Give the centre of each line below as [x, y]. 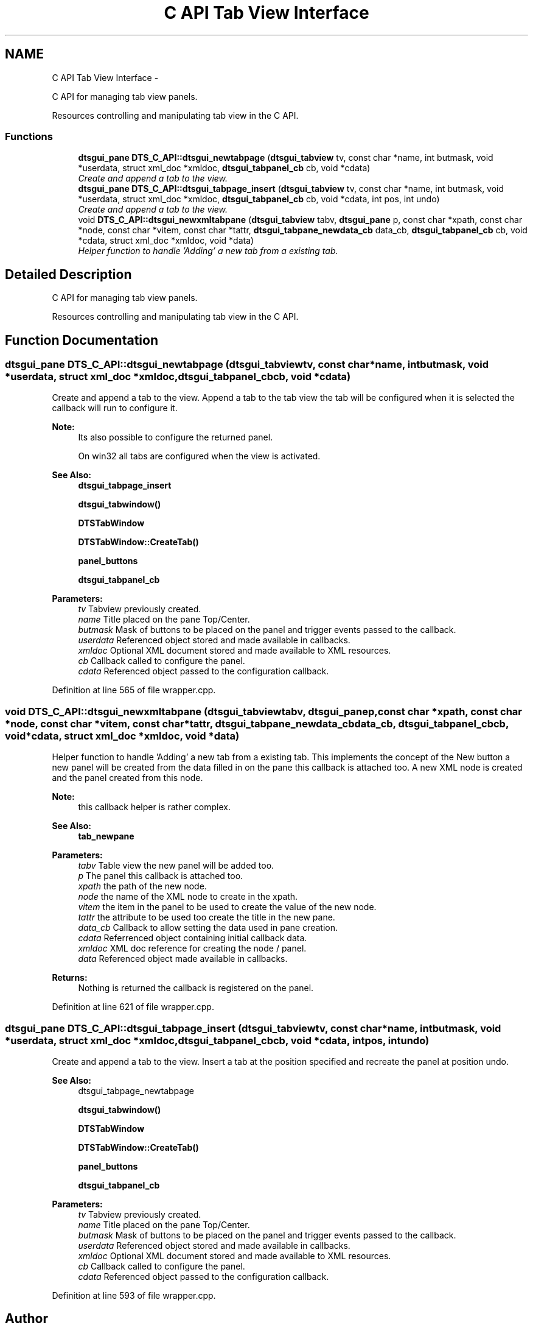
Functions [29, 136]
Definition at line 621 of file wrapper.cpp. [133, 1007]
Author [26, 1319]
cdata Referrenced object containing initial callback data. [193, 938]
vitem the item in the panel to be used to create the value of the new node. [227, 907]
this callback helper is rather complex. [154, 807]
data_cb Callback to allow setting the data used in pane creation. [208, 928]
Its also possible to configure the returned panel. [176, 437]
